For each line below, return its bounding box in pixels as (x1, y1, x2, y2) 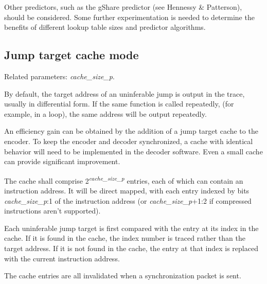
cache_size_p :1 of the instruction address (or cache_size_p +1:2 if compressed (4, 195, 252, 206)
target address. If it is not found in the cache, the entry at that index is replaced (4, 242, 258, 253)
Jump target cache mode (4, 47, 139, 63)
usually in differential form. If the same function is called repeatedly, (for (4, 98, 234, 109)
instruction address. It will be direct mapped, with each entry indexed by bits (4, 185, 250, 196)
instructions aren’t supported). (4, 205, 101, 216)
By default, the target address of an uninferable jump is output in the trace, (4, 88, 245, 99)
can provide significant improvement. (4, 156, 120, 167)
